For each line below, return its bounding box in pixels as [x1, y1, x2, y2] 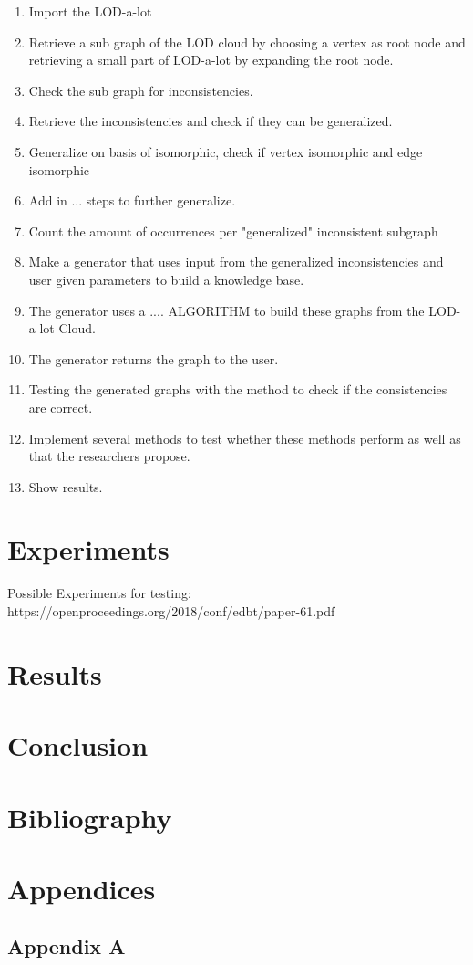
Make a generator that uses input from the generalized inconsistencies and [28, 252, 444, 271]
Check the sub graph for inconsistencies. [28, 80, 253, 100]
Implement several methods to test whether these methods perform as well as [28, 428, 461, 447]
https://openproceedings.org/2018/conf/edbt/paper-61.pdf [7, 602, 335, 620]
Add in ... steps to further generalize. [28, 191, 236, 210]
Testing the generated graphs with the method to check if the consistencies [28, 380, 447, 399]
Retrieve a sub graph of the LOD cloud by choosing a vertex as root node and [28, 32, 466, 51]
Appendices [7, 869, 156, 907]
